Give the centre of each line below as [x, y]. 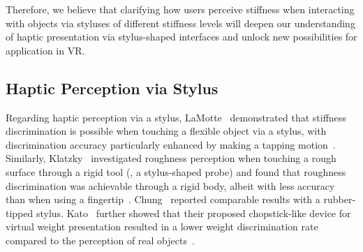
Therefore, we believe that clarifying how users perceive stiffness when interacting [180, 9]
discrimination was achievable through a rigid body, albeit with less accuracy [170, 185]
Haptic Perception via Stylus [112, 88]
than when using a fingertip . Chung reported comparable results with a [163, 199]
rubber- [340, 199]
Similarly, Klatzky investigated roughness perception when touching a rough [171, 158]
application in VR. [45, 50]
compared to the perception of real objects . [100, 240]
